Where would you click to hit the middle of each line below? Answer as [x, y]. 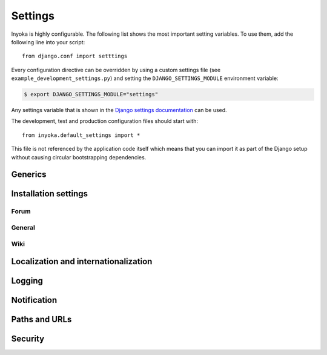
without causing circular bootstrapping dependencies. [79, 157]
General [23, 227]
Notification [34, 300]
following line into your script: [48, 42]
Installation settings [49, 194]
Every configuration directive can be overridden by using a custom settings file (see [116, 70]
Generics [29, 175]
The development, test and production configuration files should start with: [104, 121]
